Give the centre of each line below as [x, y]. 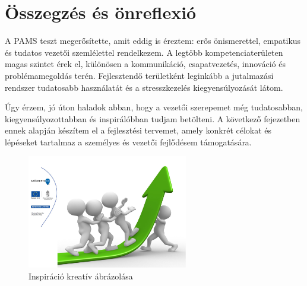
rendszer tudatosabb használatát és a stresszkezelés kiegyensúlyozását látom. [144, 87]
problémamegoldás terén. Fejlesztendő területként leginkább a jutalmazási [139, 75]
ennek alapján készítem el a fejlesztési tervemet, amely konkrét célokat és [138, 130]
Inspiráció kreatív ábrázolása [81, 276]
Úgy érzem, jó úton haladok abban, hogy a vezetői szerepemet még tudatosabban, [154, 107]
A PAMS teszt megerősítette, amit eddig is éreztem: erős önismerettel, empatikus [153, 41]
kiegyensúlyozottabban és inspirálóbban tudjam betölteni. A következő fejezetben [153, 118]
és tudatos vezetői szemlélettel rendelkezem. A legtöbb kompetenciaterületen [144, 52]
